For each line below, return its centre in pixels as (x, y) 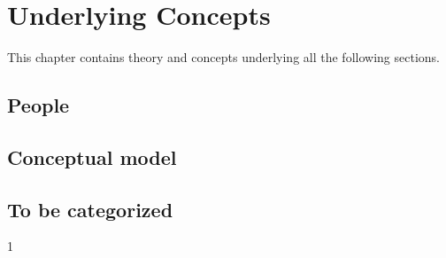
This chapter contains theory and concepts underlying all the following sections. (223, 57)
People (38, 105)
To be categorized (90, 209)
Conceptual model (92, 156)
